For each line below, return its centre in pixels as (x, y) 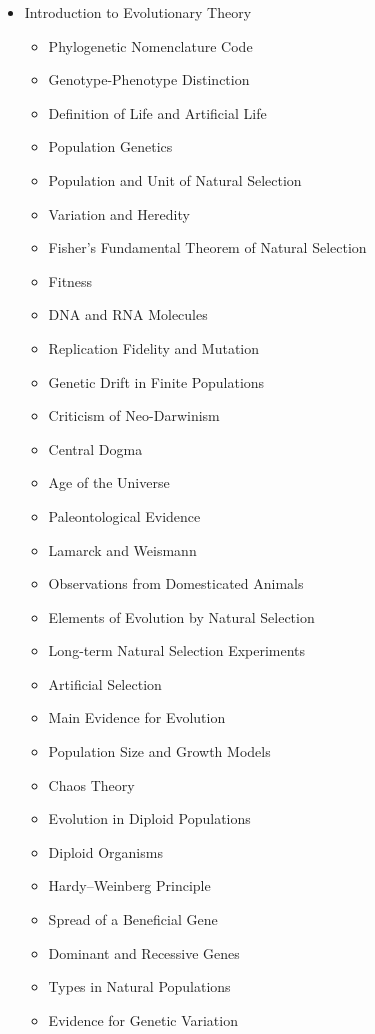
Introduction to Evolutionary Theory (138, 12)
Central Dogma (95, 448)
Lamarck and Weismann (122, 549)
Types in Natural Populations (139, 986)
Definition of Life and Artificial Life (157, 112)
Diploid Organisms (105, 851)
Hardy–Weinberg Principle (129, 885)
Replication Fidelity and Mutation (154, 347)
